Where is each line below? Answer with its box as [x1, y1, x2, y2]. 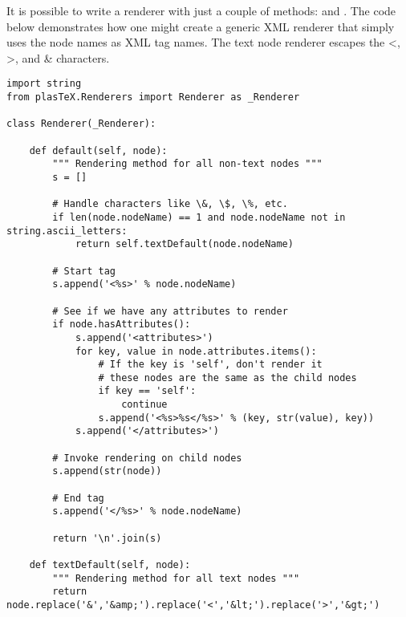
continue [121, 399, 168, 411]
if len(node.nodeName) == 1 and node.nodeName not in [52, 211, 346, 223]
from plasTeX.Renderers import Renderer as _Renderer [6, 91, 300, 104]
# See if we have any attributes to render [52, 305, 288, 317]
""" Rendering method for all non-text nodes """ [52, 158, 323, 170]
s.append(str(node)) [52, 465, 162, 477]
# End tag [52, 492, 104, 504]
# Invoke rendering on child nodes [52, 452, 242, 464]
